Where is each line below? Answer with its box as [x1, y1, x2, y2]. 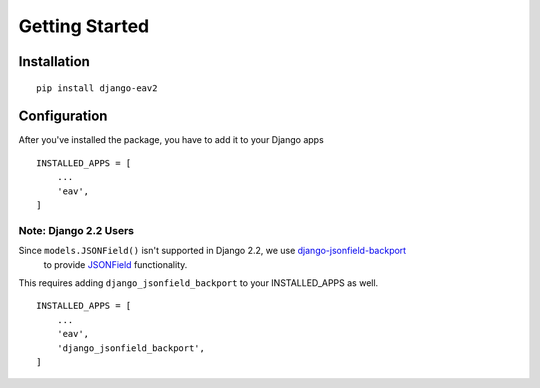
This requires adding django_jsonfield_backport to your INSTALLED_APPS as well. [18, 276, 379, 289]
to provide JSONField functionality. [43, 258, 188, 270]
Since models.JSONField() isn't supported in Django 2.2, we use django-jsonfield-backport [18, 245, 407, 257]
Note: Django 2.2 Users [18, 223, 135, 237]
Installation [18, 53, 90, 70]
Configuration [18, 108, 108, 125]
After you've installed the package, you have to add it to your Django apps [18, 134, 324, 146]
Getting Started [18, 15, 150, 37]
